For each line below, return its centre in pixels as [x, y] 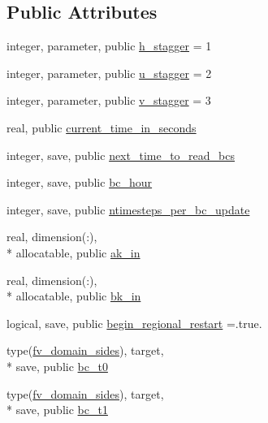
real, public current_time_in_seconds [102, 127]
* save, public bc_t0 [57, 366]
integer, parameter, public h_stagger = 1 [109, 46]
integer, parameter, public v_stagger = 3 [109, 100]
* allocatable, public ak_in [73, 252]
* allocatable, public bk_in [74, 296]
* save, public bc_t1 [57, 410]
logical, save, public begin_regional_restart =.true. [134, 323]
